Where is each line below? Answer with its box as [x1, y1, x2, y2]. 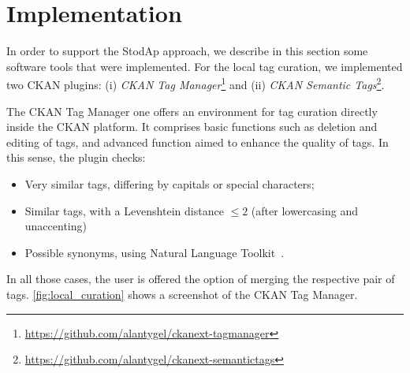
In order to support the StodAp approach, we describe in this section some [6, 43, 368, 59]
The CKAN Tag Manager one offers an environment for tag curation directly [6, 103, 378, 119]
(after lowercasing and [251, 202, 358, 218]
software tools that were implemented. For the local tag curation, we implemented [6, 58, 403, 74]
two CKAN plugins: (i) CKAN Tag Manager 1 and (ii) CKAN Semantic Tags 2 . [6, 74, 385, 92]
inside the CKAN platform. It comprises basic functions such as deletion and [6, 118, 378, 135]
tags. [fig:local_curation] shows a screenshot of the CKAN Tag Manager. [6, 285, 358, 302]
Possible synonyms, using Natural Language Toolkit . [24, 244, 285, 260]
